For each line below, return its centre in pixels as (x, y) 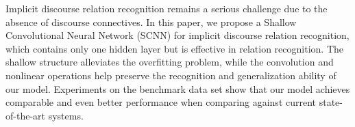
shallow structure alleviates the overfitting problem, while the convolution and (170, 62)
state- (331, 102)
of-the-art (25, 115)
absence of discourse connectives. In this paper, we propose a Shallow (151, 22)
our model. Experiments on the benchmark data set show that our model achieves (178, 88)
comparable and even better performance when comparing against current (161, 102)
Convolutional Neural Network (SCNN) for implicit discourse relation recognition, (177, 35)
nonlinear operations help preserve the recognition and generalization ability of (171, 75)
